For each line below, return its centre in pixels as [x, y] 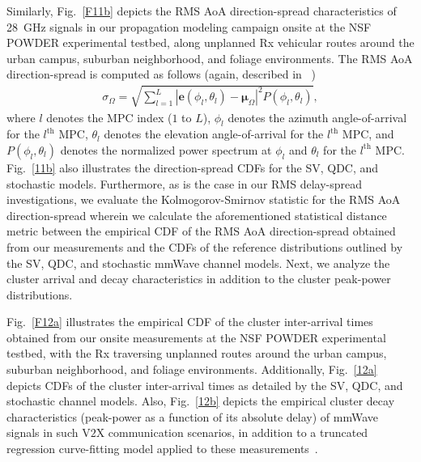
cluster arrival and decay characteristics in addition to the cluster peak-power [199, 279]
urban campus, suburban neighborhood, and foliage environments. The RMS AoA [210, 58]
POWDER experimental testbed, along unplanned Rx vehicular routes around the [210, 42]
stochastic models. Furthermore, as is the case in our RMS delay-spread [184, 183]
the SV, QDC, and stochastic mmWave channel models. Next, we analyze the [198, 263]
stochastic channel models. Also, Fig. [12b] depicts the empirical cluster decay [201, 401]
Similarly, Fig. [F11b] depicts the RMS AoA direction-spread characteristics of [202, 11]
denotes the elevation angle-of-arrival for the [214, 134]
